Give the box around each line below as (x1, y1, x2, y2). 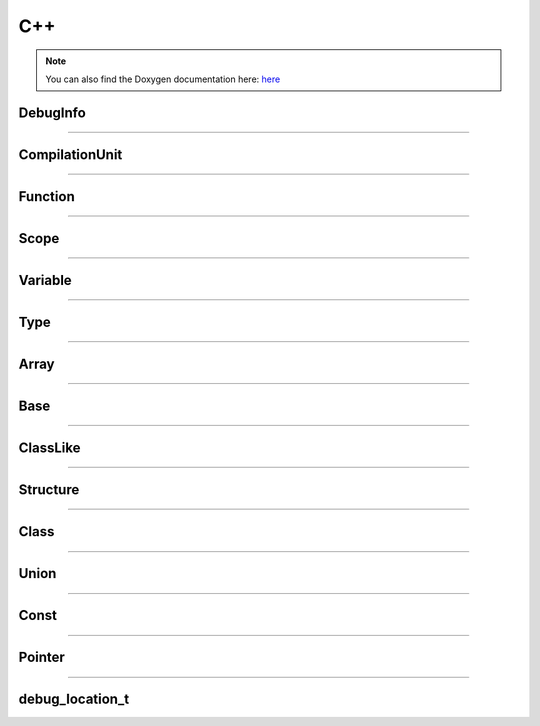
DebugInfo (18, 104, 87, 121)
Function (18, 188, 75, 205)
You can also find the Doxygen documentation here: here (45, 73, 281, 85)
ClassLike (18, 439, 81, 456)
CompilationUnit (18, 146, 123, 163)
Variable (18, 271, 72, 289)
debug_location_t (18, 690, 130, 707)
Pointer (18, 648, 65, 665)
